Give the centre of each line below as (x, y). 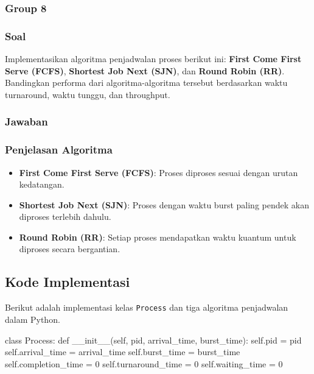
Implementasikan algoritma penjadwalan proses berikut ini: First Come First (153, 59)
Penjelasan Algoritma (59, 150)
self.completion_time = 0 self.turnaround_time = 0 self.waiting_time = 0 (144, 363)
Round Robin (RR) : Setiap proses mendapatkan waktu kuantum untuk (158, 237)
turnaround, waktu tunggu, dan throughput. (88, 94)
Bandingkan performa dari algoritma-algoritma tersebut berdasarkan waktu (146, 83)
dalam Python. (33, 319)
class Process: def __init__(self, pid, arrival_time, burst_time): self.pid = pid (153, 340)
